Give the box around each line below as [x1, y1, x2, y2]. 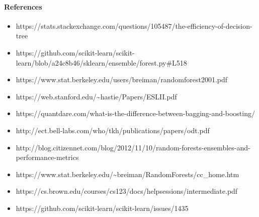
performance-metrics [16, 152, 79, 162]
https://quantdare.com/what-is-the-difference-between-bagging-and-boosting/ [16, 108, 255, 119]
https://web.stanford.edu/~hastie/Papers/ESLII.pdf [16, 91, 177, 101]
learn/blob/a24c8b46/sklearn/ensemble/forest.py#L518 [16, 57, 187, 68]
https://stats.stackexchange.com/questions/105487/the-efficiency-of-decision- [16, 20, 252, 31]
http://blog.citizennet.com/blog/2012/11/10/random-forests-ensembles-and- [16, 142, 250, 152]
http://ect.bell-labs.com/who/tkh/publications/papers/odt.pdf [16, 125, 210, 135]
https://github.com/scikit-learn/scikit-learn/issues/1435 [16, 202, 189, 213]
